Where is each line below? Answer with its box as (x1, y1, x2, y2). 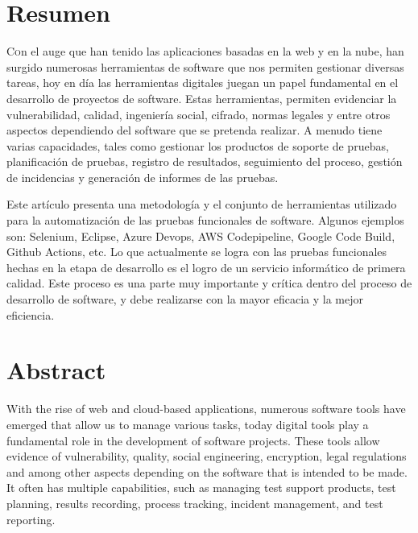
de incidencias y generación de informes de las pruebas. (6, 168, 279, 185)
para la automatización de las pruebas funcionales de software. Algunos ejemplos (6, 212, 404, 229)
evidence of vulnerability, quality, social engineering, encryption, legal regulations (6, 448, 407, 465)
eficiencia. (6, 306, 55, 323)
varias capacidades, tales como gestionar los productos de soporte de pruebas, (6, 137, 389, 154)
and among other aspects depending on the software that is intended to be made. (6, 463, 408, 480)
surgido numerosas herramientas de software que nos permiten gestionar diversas (6, 58, 404, 75)
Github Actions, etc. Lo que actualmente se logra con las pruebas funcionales (6, 243, 387, 260)
